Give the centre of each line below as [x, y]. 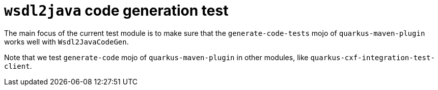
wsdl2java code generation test [116, 11]
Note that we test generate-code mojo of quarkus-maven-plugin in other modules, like [156, 57]
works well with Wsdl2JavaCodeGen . [66, 41]
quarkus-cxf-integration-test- [373, 57]
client [17, 66]
